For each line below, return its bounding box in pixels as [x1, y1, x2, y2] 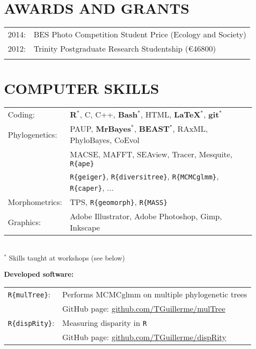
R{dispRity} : [8, 317, 55, 329]
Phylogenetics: [8, 128, 57, 140]
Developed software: [4, 269, 74, 279]
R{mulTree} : [8, 289, 51, 300]
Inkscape [69, 222, 100, 233]
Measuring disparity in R [62, 317, 147, 329]
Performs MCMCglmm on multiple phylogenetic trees [62, 289, 247, 300]
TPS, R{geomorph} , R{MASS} [69, 196, 168, 208]
